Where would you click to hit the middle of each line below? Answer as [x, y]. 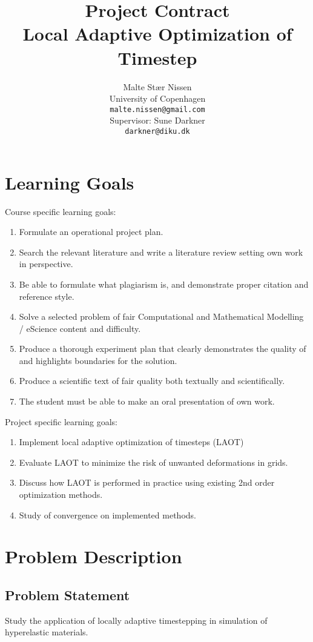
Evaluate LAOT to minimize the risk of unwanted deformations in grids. [153, 462]
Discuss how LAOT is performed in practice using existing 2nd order [147, 482]
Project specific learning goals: [61, 421]
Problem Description [94, 556]
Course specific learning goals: [61, 211]
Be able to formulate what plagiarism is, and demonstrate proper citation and [164, 284]
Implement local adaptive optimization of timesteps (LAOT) [131, 442]
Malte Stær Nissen [157, 86]
